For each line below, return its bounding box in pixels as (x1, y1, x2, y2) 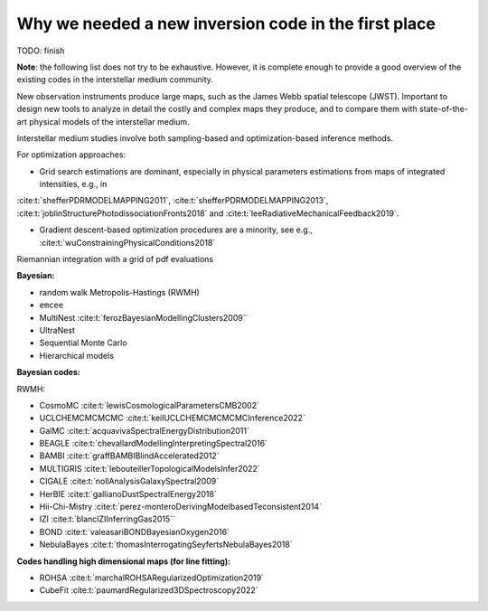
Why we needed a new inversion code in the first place (16, 14, 436, 33)
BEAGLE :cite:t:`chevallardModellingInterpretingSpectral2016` (39, 438, 268, 449)
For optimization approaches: (16, 149, 127, 160)
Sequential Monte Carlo (39, 337, 127, 348)
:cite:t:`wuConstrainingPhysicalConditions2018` (39, 237, 216, 248)
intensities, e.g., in (39, 179, 108, 190)
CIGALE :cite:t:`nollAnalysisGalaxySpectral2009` (39, 475, 220, 487)
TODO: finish (16, 45, 65, 56)
